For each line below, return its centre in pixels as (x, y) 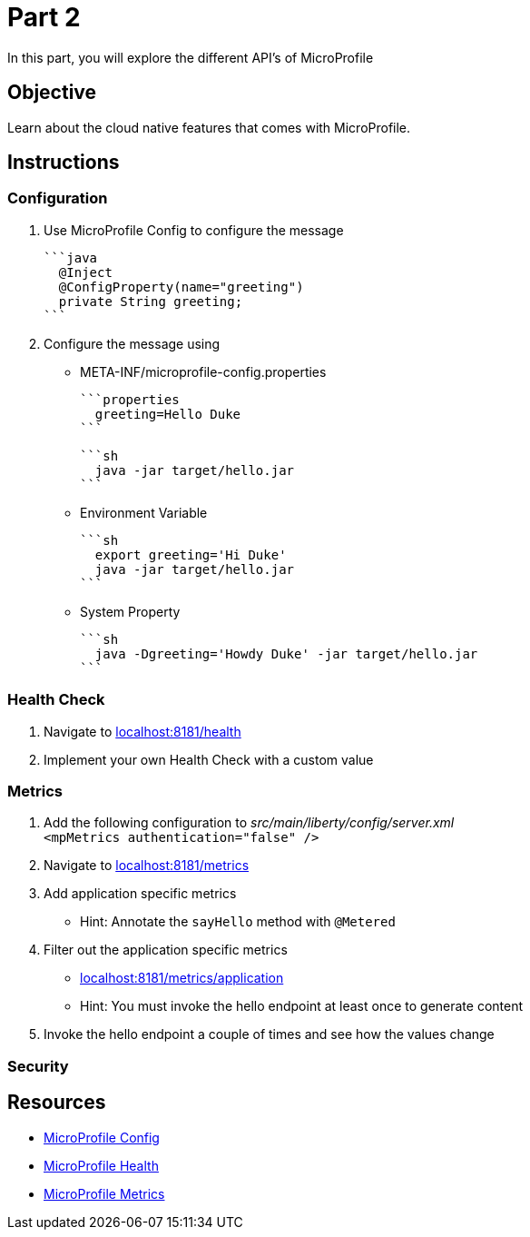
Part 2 (44, 17)
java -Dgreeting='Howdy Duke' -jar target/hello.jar (286, 653)
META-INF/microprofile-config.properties (203, 371)
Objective (52, 93)
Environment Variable (144, 512)
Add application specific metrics (140, 894)
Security (38, 1066)
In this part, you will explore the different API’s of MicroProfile (191, 57)
